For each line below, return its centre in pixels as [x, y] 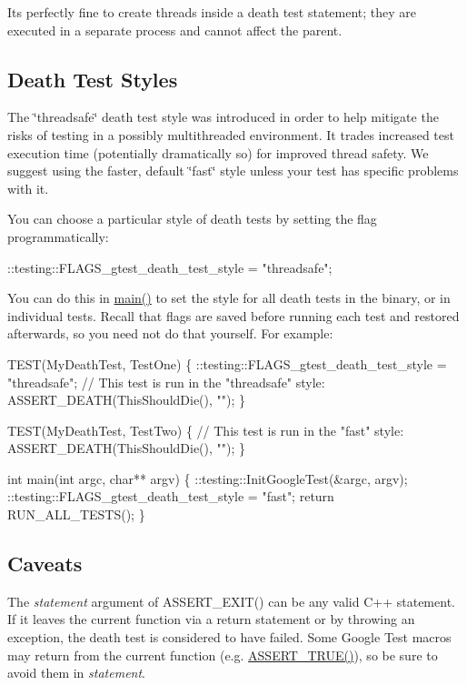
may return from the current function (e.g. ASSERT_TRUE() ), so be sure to [223, 655]
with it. [28, 188]
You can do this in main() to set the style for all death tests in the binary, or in [229, 298]
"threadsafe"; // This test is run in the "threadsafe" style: [166, 382]
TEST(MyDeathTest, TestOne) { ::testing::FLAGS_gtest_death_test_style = [227, 363]
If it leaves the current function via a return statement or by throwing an [211, 619]
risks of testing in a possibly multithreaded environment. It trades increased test [231, 134]
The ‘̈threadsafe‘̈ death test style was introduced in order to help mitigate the [223, 117]
